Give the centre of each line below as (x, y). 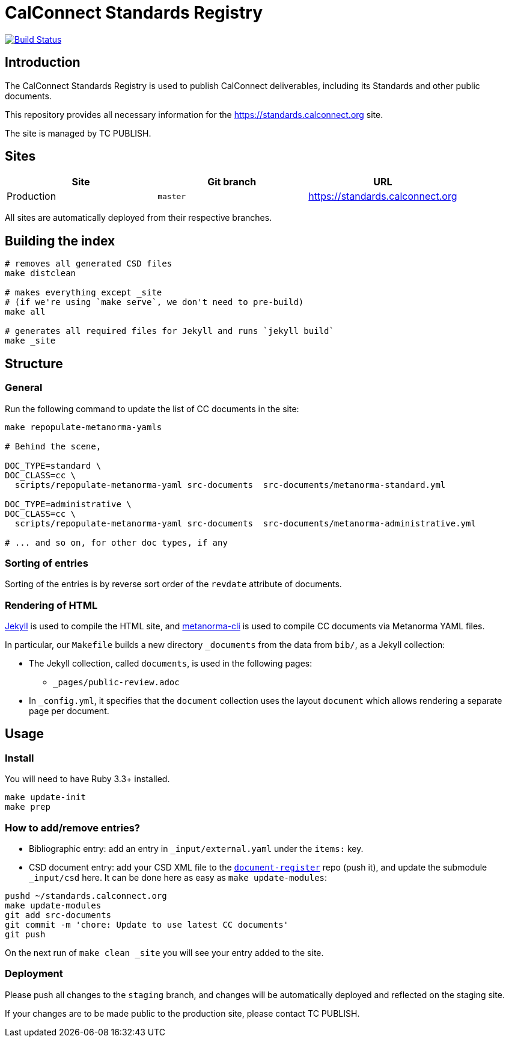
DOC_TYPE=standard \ (53, 465)
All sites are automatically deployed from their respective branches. (139, 218)
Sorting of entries (47, 563)
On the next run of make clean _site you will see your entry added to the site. (164, 952)
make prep (28, 807)
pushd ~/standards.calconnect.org (86, 896)
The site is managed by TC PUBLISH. (78, 133)
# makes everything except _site (84, 293)
